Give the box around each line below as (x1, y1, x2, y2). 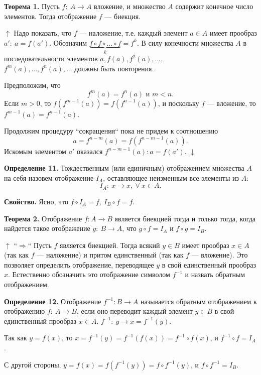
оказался (77, 146, 103, 156)
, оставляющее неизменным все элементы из (103, 172, 239, 183)
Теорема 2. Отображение (4, 213, 82, 223)
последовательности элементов (4, 53, 98, 64)
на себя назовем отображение (4, 172, 94, 183)
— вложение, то (207, 97, 256, 108)
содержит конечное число (175, 1, 253, 11)
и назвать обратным (185, 269, 245, 280)
